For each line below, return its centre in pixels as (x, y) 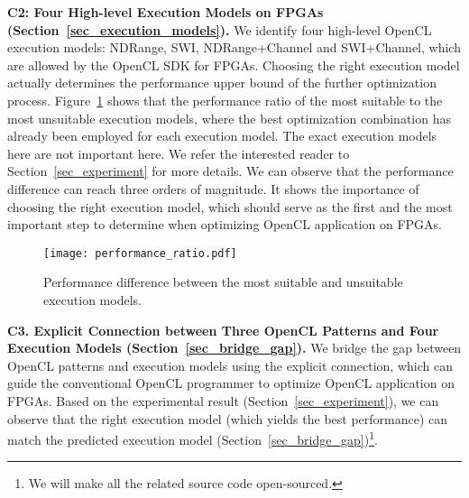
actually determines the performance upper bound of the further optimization (222, 83)
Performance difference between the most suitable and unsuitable (223, 282)
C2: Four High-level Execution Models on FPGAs (166, 12)
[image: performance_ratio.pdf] (140, 253)
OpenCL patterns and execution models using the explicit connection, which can (230, 365)
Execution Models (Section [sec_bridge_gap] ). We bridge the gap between (234, 348)
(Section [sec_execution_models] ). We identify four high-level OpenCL (220, 29)
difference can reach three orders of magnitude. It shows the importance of (213, 188)
